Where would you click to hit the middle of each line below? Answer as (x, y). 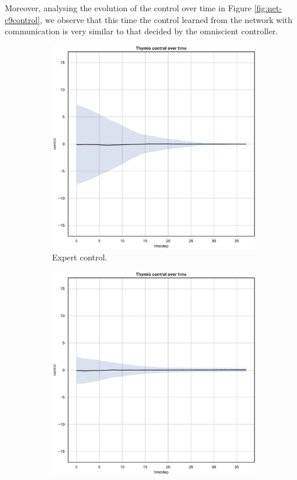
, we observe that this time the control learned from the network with (166, 19)
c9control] (22, 19)
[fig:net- (268, 8)
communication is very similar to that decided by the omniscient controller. (141, 31)
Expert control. (80, 257)
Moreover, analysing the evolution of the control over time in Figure (128, 8)
